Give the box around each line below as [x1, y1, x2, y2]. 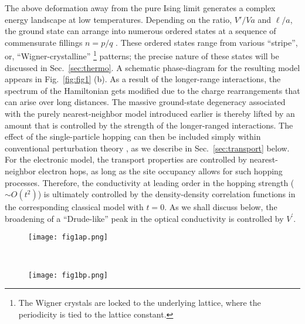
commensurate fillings [5, 36, 83, 48]
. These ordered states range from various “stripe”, [116, 36, 298, 48]
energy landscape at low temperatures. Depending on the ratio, [5, 13, 232, 25]
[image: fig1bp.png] [28, 271, 109, 279]
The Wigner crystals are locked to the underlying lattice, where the [18, 296, 261, 309]
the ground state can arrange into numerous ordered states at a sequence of [5, 25, 276, 37]
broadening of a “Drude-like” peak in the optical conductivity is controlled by [5, 212, 284, 224]
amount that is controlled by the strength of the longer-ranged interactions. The [5, 119, 293, 131]
